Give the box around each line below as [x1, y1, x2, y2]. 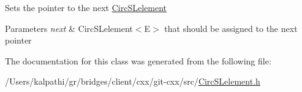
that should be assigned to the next [164, 21, 298, 34]
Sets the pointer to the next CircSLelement [5, 1, 167, 13]
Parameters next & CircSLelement [5, 21, 133, 34]
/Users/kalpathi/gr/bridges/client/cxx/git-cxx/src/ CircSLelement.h [5, 75, 260, 88]
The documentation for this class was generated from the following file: [5, 54, 271, 67]
